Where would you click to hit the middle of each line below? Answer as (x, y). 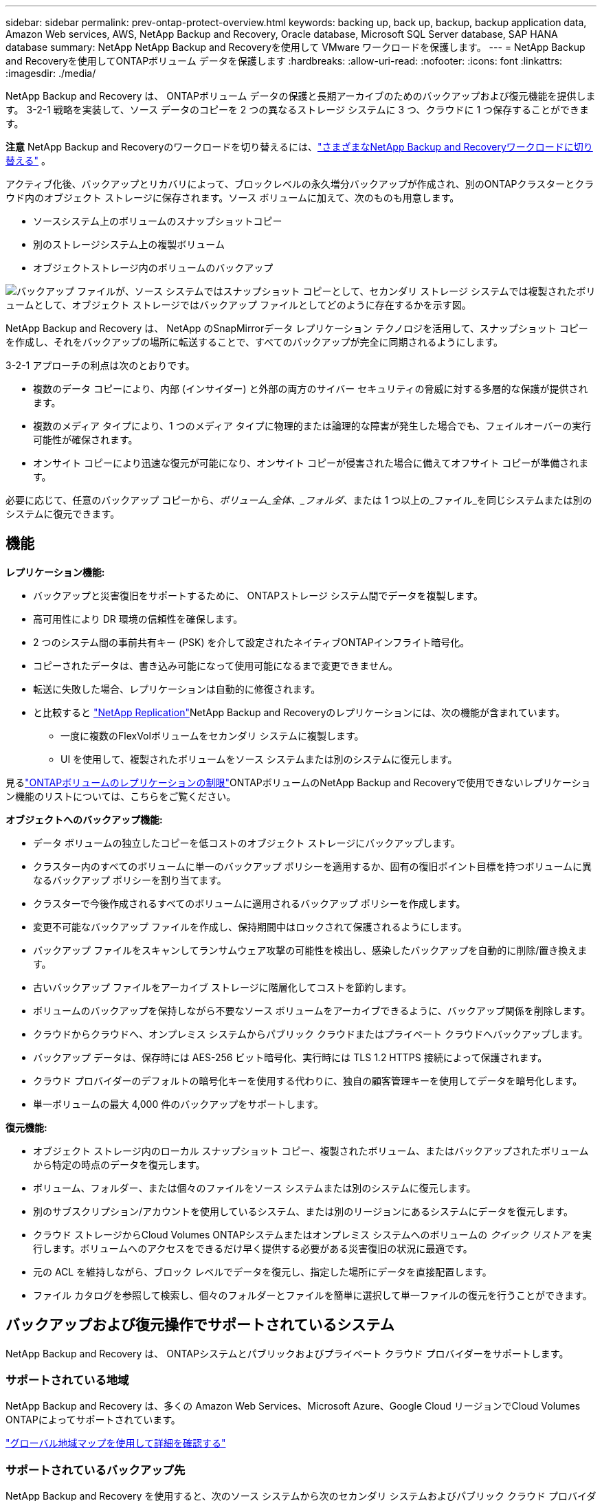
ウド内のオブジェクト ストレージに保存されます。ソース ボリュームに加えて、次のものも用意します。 (233, 198)
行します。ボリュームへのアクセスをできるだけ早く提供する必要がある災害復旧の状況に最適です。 (253, 1248)
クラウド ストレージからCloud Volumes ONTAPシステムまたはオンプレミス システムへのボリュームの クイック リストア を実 (312, 1234)
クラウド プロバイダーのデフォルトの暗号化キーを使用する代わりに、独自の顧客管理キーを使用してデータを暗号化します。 (308, 1080)
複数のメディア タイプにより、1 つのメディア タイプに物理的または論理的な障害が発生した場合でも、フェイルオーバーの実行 (312, 426)
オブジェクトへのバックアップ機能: (84, 819)
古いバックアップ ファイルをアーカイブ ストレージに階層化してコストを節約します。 (222, 987)
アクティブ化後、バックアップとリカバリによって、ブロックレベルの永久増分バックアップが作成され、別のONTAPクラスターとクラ (300, 184)
